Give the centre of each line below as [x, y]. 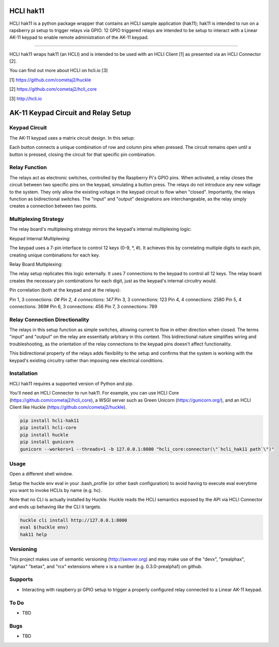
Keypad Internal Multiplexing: [40, 238]
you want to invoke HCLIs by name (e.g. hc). [56, 491]
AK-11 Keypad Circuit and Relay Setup [70, 113]
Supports [21, 579]
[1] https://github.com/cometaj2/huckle [50, 80]
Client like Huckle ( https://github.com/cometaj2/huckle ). [68, 407]
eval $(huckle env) [44, 527]
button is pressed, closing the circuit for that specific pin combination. [82, 154]
